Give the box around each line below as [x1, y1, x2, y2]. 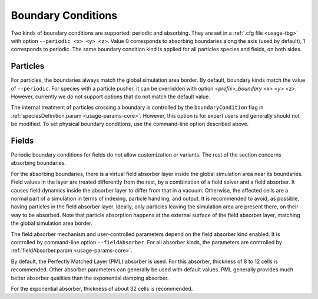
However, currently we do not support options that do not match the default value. [11, 93, 210, 100]
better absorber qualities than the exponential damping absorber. [11, 274, 169, 281]
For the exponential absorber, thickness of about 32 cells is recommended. [11, 285, 193, 292]
